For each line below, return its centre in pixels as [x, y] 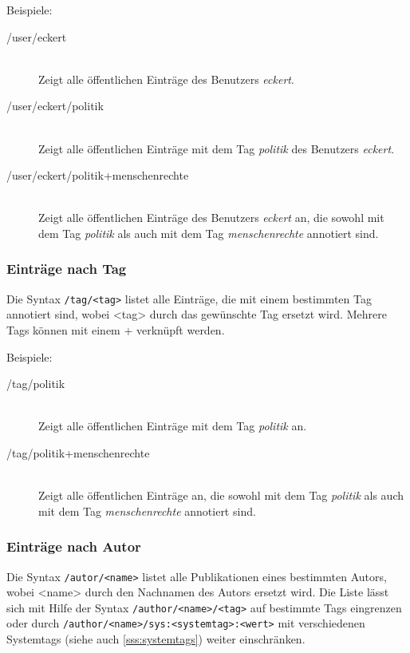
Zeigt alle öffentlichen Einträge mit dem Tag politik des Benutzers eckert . [217, 148]
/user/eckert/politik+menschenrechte [98, 175]
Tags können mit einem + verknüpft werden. [116, 330]
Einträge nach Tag [67, 269]
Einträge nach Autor [74, 546]
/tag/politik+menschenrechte [78, 452]
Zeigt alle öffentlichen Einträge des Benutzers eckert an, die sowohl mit [211, 218]
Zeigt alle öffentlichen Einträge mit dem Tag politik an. [173, 426]
